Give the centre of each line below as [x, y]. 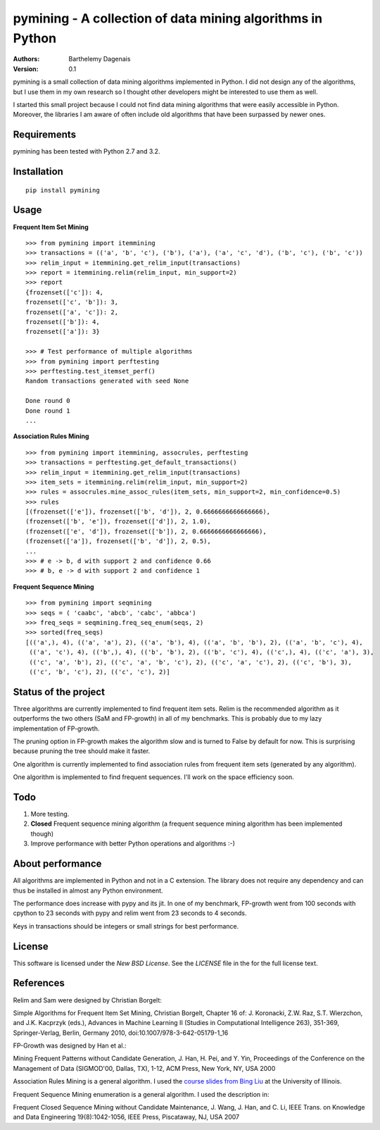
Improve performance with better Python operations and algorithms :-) [133, 844]
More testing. [50, 814]
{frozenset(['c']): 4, [65, 292]
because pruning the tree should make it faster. [82, 751]
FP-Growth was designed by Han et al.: [70, 1045]
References [39, 983]
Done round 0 [48, 401]
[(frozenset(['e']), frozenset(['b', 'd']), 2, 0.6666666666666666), [148, 512]
